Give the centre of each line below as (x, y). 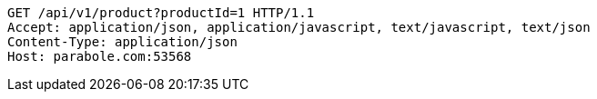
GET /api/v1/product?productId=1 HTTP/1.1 (161, 13)
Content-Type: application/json (122, 42)
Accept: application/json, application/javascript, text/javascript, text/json (299, 27)
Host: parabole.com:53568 (100, 56)
